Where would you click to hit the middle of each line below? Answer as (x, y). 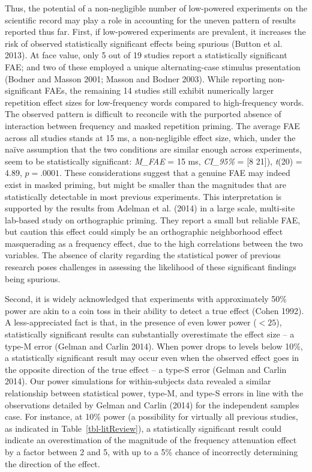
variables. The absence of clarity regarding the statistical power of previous (143, 255)
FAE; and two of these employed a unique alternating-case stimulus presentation (153, 66)
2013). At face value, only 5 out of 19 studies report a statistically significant (146, 55)
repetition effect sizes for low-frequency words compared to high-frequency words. (154, 102)
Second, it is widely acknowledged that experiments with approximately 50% (146, 299)
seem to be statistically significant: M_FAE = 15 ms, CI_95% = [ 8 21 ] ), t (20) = (154, 161)
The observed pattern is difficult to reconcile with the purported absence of (143, 114)
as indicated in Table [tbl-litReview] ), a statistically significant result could (143, 428)
